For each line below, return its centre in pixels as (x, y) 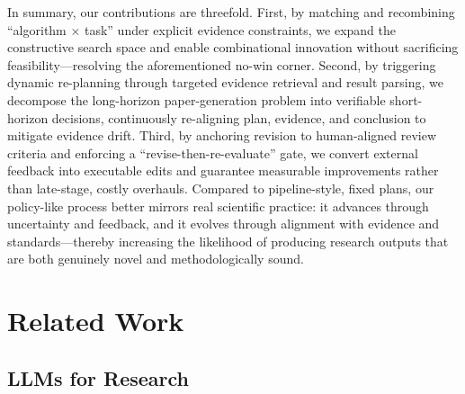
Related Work (96, 321)
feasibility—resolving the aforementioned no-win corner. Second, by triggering (222, 64)
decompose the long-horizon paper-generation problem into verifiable (197, 99)
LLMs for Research (98, 377)
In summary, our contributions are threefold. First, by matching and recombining (231, 12)
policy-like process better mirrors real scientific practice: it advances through (218, 206)
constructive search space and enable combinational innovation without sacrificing (233, 47)
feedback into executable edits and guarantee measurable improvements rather (223, 170)
